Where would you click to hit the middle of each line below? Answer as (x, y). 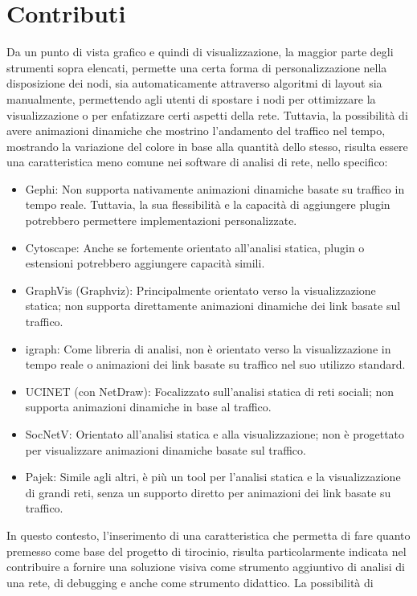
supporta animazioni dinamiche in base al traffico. (148, 407)
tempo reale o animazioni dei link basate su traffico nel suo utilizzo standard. (215, 364)
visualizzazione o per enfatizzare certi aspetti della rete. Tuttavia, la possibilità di (207, 114)
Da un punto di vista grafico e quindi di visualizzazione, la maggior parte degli (200, 52)
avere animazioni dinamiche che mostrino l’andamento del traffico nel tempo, (196, 131)
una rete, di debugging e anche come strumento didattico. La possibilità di (190, 582)
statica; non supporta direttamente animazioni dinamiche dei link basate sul (213, 306)
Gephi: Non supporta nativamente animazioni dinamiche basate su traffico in (215, 188)
